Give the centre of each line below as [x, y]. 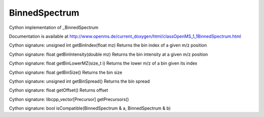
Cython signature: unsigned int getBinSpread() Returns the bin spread [79, 81]
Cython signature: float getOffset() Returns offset [59, 90]
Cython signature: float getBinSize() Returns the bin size [66, 72]
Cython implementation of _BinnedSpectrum [54, 27]
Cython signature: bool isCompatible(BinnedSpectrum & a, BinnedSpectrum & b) [90, 108]
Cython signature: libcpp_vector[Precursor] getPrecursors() [69, 99]
